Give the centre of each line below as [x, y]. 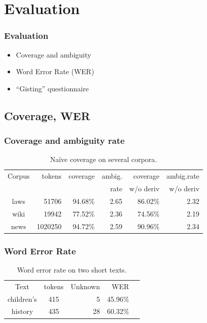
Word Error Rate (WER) [55, 71]
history [22, 311]
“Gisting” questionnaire [52, 88]
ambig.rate [183, 176]
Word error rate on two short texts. [72, 269]
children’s [22, 299]
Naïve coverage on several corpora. [103, 159]
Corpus [19, 176]
